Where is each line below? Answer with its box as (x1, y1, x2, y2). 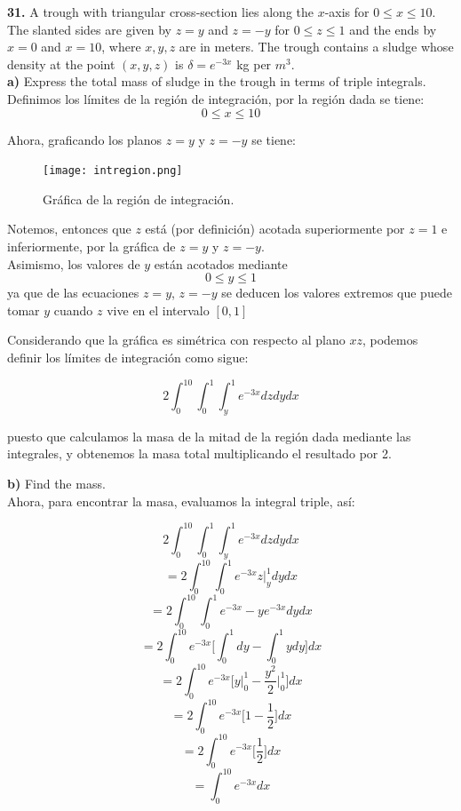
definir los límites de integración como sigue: (7, 347, 249, 366)
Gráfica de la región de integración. (43, 189, 234, 208)
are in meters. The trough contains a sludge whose (179, 37, 454, 56)
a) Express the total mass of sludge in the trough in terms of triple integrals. (7, 72, 426, 91)
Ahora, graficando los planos (7, 130, 163, 148)
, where (101, 37, 141, 56)
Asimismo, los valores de (7, 254, 140, 273)
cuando (53, 300, 93, 319)
